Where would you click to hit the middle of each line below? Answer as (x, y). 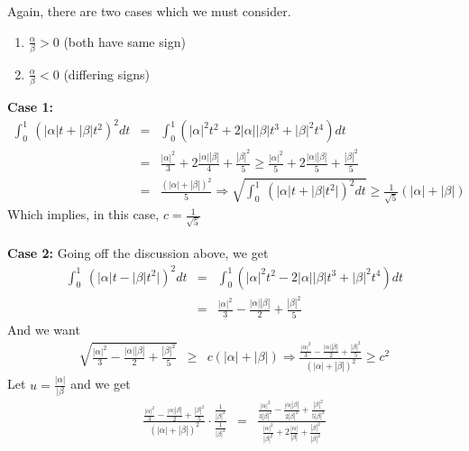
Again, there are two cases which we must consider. (149, 11)
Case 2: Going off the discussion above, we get (138, 253)
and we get (101, 384)
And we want (44, 329)
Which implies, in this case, (83, 214)
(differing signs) (106, 74)
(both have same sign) (124, 41)
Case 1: (31, 107)
